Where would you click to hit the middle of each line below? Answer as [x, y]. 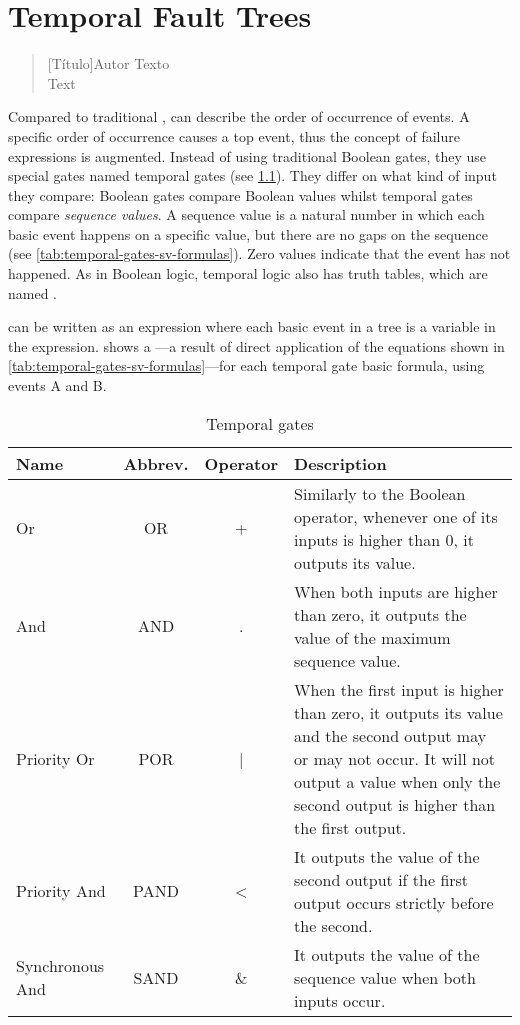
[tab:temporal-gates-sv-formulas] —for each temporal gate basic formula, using [246, 365]
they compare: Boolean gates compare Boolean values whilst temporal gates [240, 194]
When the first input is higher [399, 689]
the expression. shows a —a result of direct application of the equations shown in [256, 345]
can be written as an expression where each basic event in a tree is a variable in [252, 326]
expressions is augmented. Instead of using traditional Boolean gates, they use [247, 155]
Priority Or [55, 758]
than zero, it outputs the [380, 614]
